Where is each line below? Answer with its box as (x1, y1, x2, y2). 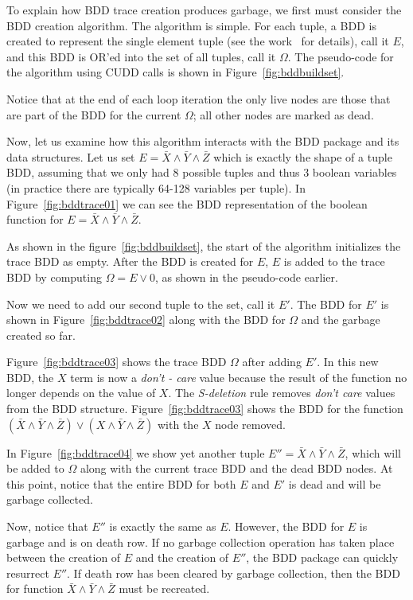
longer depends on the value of (6, 384, 156, 401)
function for (6, 211, 64, 228)
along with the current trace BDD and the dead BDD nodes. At (80, 460, 393, 477)
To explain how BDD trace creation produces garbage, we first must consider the (6, 2, 402, 18)
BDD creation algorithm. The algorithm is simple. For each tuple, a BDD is (6, 17, 376, 33)
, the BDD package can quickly (246, 549, 399, 566)
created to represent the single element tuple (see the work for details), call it (6, 33, 389, 49)
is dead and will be (288, 475, 381, 492)
